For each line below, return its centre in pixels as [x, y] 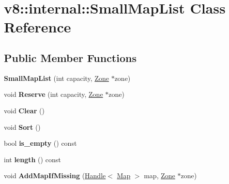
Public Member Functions [70, 57]
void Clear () [24, 110]
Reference [38, 27]
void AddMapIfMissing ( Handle [55, 176]
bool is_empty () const [40, 143]
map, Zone [160, 176]
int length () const [32, 159]
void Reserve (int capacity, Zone [53, 94]
